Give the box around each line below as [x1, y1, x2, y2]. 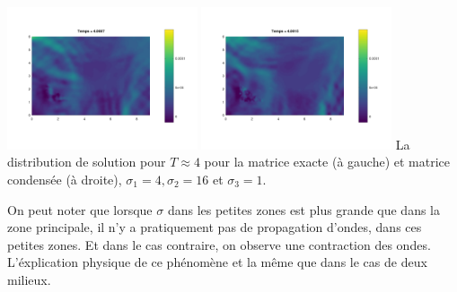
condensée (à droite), [7, 169, 122, 188]
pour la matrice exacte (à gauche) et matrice [204, 152, 451, 171]
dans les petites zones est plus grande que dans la [167, 200, 440, 219]
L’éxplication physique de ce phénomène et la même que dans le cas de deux [7, 253, 427, 271]
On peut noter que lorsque [7, 200, 153, 219]
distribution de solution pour [7, 152, 166, 171]
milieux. [7, 270, 51, 288]
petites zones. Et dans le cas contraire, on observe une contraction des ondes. [7, 235, 431, 253]
